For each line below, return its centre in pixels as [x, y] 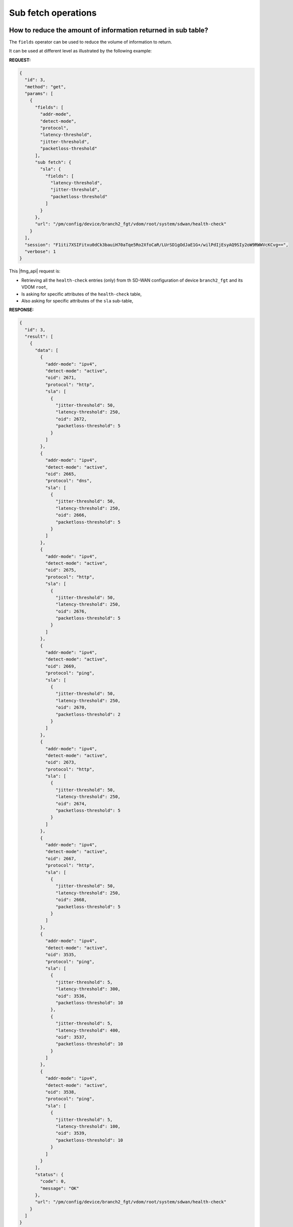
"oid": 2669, [61, 666]
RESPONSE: [21, 310]
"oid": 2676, [71, 611]
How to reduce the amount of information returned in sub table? [109, 30]
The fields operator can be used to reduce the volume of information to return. [91, 42]
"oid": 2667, [61, 858]
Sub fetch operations [53, 13]
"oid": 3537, [71, 1037]
